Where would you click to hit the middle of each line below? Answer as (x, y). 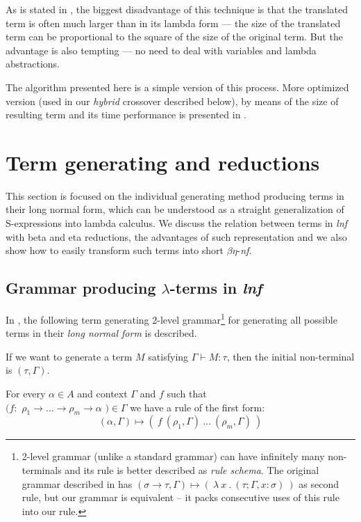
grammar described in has (77, 483)
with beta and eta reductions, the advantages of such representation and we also (176, 236)
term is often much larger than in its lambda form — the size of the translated (173, 23)
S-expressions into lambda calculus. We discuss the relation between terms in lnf (177, 223)
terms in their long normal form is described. (101, 333)
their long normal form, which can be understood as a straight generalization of (175, 209)
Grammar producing (81, 288)
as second (319, 483)
